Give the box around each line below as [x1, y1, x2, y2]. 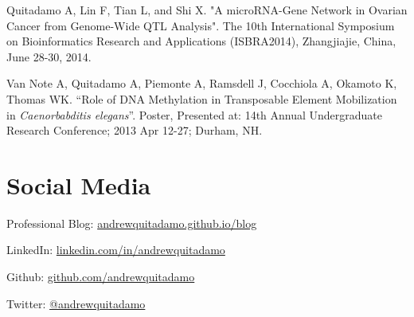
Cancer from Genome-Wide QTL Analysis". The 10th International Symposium [6, 17, 395, 33]
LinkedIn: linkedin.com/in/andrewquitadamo [6, 241, 225, 258]
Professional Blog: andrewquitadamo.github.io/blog [6, 214, 257, 231]
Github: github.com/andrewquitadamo [6, 268, 195, 285]
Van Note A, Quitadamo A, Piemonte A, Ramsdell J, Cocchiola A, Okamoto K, [6, 75, 397, 92]
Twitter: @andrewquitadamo [6, 295, 146, 311]
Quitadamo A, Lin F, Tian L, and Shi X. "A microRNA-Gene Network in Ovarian [6, 2, 408, 18]
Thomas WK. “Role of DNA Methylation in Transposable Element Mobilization [6, 90, 397, 107]
